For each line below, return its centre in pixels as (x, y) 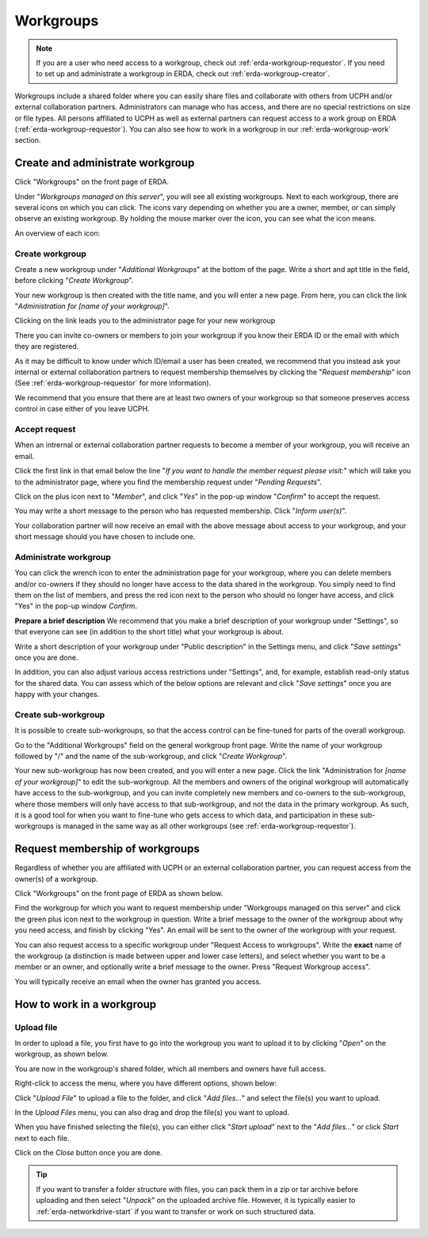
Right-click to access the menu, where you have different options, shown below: (146, 1083)
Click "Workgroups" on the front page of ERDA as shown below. (119, 894)
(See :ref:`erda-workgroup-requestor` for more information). (113, 383)
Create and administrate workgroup (105, 163)
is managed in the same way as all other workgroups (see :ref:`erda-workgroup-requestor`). (206, 826)
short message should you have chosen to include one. (105, 537)
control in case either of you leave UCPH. (82, 409)
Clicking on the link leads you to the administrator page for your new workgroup (145, 320)
